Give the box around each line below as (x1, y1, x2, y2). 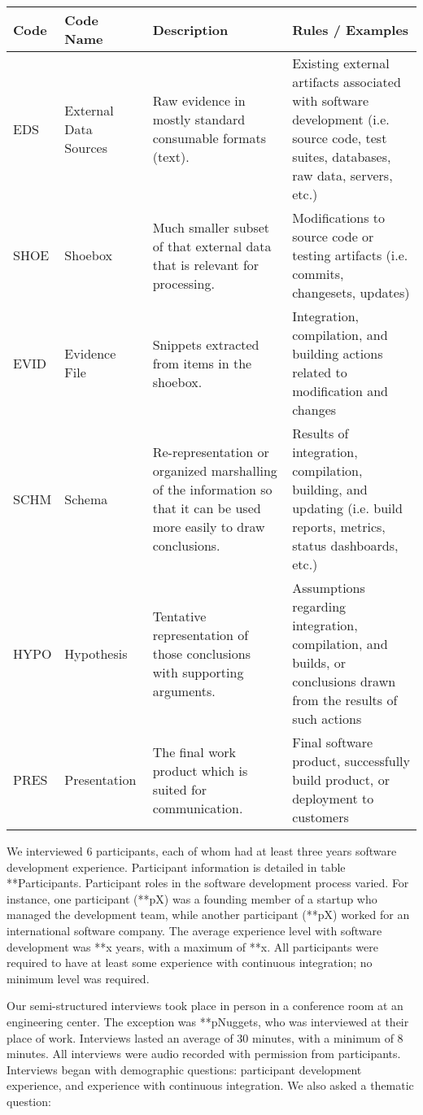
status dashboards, (292, 536, 399, 555)
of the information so (152, 480, 273, 499)
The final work (152, 742, 236, 761)
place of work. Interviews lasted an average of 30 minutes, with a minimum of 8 (7, 1029, 403, 1046)
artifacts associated (292, 72, 401, 91)
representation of (152, 625, 249, 644)
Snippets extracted (152, 334, 259, 354)
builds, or (292, 653, 347, 672)
